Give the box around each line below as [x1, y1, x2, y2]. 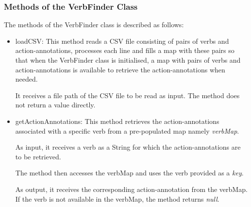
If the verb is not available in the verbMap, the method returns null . [15, 193, 219, 204]
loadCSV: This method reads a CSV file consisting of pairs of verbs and [15, 35, 229, 46]
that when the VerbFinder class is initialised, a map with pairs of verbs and [15, 55, 241, 65]
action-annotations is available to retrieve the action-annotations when [15, 64, 225, 74]
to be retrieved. [15, 151, 61, 161]
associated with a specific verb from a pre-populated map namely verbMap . [15, 125, 239, 136]
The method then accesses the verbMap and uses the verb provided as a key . [15, 168, 244, 178]
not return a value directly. [15, 100, 96, 110]
